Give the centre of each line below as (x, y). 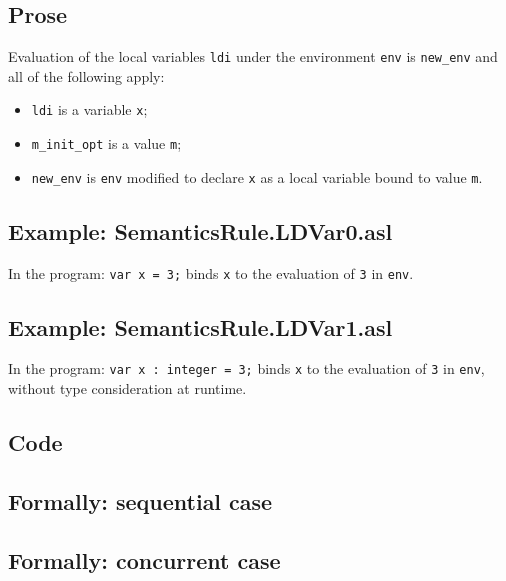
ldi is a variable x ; (89, 109)
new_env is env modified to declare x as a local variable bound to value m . (257, 176)
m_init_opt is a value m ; (106, 143)
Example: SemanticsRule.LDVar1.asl (200, 326)
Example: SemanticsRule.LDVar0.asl (200, 230)
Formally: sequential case (140, 500)
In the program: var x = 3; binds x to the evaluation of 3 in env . (211, 272)
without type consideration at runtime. (127, 388)
